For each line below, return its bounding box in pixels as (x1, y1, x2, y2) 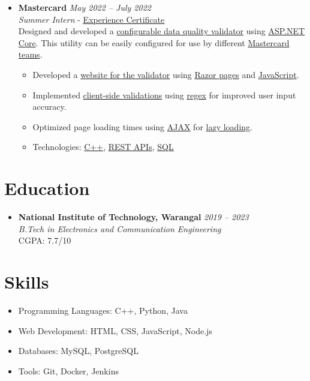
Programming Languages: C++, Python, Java (18, 304, 188, 316)
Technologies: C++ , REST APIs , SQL (32, 140, 174, 153)
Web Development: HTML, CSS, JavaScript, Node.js (18, 324, 212, 337)
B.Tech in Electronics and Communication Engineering (18, 222, 221, 235)
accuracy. (32, 100, 67, 113)
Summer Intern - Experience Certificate (18, 13, 165, 25)
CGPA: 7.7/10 (18, 234, 71, 247)
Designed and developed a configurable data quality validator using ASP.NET (18, 25, 305, 37)
